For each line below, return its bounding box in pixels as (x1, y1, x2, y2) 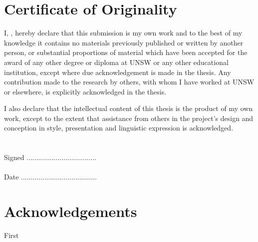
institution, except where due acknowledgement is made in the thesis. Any (4, 66, 231, 77)
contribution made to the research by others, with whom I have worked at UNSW (4, 76, 255, 87)
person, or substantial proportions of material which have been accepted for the (4, 47, 248, 57)
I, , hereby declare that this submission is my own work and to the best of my (4, 27, 243, 38)
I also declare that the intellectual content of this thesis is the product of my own (4, 103, 253, 113)
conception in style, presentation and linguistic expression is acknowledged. (4, 122, 234, 133)
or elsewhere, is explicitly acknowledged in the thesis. (4, 86, 167, 96)
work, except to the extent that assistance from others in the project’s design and (4, 112, 254, 123)
